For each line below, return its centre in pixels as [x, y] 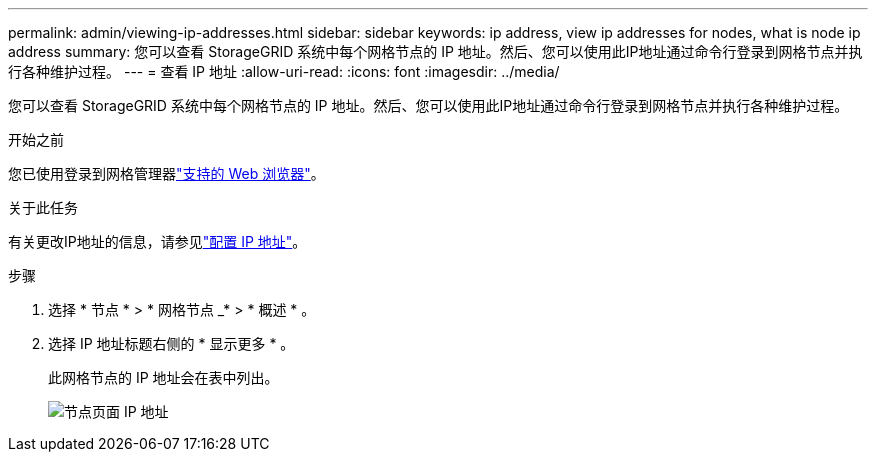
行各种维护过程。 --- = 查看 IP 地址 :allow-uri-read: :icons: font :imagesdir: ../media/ [284, 71]
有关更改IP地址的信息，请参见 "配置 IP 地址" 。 [157, 241]
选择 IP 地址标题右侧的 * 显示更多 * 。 [171, 343]
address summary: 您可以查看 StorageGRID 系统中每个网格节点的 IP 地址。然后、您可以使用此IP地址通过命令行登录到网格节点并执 [435, 51]
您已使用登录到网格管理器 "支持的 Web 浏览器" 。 [166, 173]
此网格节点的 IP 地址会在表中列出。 [163, 377]
